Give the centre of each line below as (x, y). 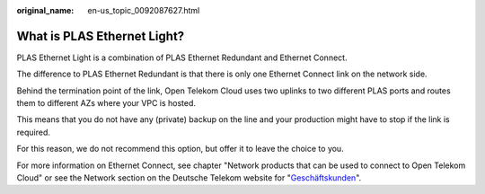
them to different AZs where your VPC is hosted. (106, 103)
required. (34, 132)
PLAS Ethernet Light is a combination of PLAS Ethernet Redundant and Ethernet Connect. (182, 57)
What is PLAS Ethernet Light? (101, 36)
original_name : (45, 10)
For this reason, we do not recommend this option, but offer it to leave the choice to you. (181, 149)
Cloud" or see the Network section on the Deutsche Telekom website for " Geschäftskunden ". (189, 178)
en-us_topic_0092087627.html (144, 10)
